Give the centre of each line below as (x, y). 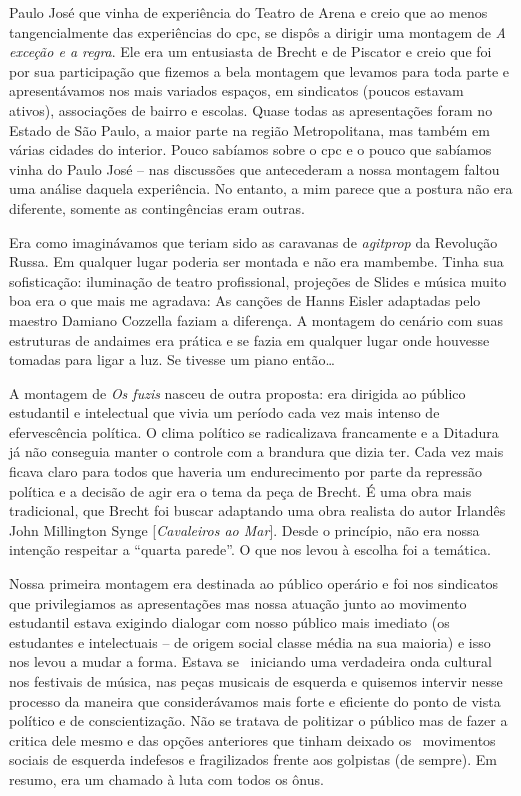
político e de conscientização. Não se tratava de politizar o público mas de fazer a (258, 720)
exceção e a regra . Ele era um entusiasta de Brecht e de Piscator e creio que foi (250, 51)
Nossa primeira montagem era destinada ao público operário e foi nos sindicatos (254, 583)
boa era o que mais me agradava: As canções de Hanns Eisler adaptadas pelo (245, 300)
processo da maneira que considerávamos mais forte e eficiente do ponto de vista (255, 700)
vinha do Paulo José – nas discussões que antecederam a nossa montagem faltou (254, 168)
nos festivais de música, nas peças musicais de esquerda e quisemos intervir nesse (256, 681)
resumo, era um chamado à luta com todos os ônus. (166, 778)
